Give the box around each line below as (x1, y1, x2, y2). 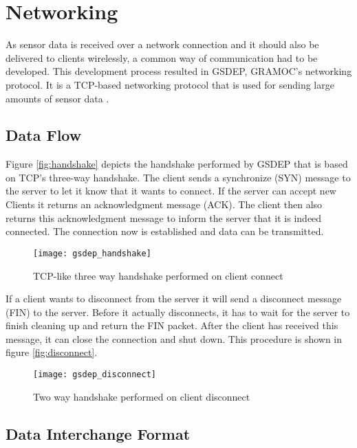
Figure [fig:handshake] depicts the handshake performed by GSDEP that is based (6, 157, 348, 171)
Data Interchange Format (6, 423, 191, 444)
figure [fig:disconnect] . (6, 345, 98, 359)
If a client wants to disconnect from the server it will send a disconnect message (6, 291, 342, 306)
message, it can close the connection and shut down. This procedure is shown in (6, 331, 343, 346)
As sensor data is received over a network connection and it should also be (6, 37, 319, 52)
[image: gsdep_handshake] (33, 248, 151, 258)
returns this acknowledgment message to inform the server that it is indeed (6, 210, 322, 225)
